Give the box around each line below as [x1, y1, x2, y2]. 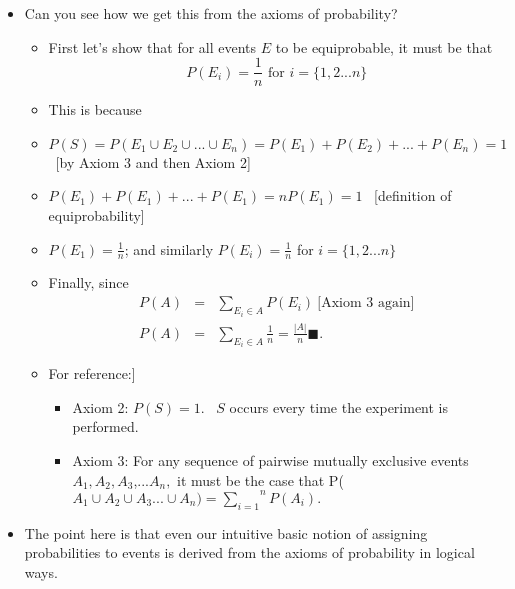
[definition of [374, 185, 452, 206]
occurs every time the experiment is [229, 396, 449, 417]
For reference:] [48, 363, 136, 384]
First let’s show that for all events [48, 36, 257, 57]
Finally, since [48, 272, 129, 293]
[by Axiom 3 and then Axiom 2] [55, 151, 251, 172]
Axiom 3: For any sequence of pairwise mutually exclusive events [72, 450, 469, 471]
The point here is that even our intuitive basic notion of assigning [24, 522, 428, 543]
